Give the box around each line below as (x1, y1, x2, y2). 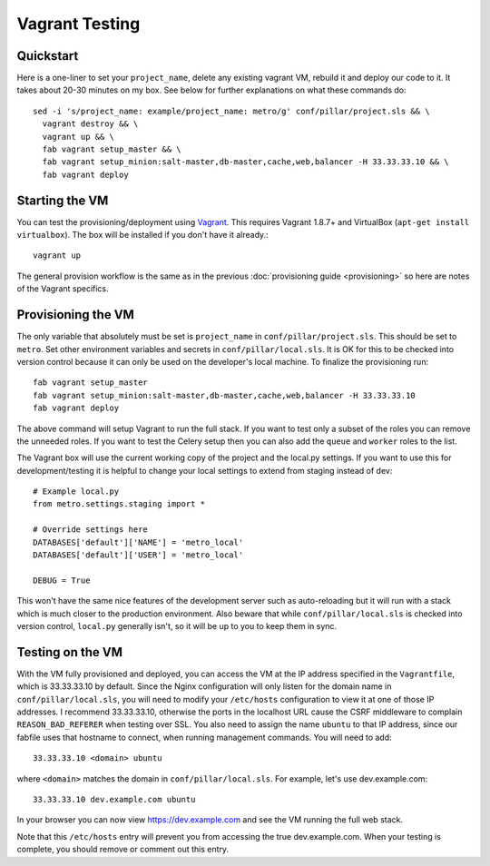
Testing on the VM (16, 645, 122, 660)
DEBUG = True (33, 575, 91, 586)
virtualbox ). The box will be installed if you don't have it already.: (16, 230, 269, 241)
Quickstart (16, 48, 79, 64)
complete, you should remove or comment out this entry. (16, 844, 230, 855)
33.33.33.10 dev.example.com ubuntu (33, 794, 196, 805)
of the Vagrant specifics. (16, 283, 109, 294)
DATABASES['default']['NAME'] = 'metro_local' (33, 536, 244, 547)
